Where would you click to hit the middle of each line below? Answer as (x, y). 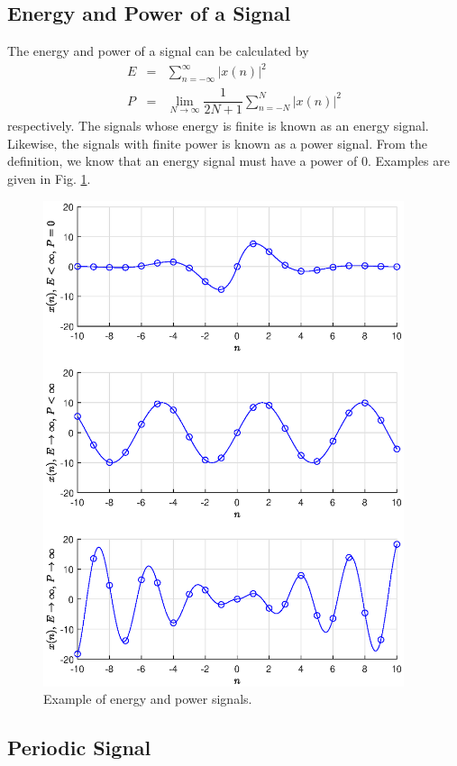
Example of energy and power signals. (148, 699)
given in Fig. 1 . (49, 178)
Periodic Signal (79, 748)
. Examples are (409, 161)
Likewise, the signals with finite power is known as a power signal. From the (218, 143)
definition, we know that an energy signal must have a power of (183, 161)
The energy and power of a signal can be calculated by (158, 51)
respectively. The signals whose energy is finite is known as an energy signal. (218, 126)
